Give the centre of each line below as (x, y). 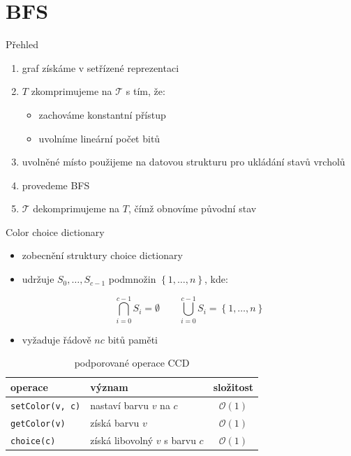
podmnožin (132, 279)
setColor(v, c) (46, 406)
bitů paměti (133, 339)
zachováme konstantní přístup (102, 114)
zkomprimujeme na (72, 91)
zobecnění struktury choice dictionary (102, 255)
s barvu (180, 440)
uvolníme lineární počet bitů (99, 138)
